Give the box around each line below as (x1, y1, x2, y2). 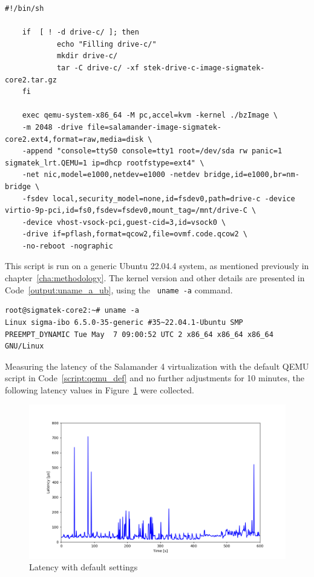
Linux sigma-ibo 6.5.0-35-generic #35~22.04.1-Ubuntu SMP (5, 318, 243, 327)
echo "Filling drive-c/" (56, 39, 157, 48)
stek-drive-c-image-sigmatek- (143, 63, 265, 72)
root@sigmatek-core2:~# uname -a (5, 306, 139, 315)
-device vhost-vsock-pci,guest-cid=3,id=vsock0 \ (22, 218, 226, 227)
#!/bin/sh (5, 4, 44, 13)
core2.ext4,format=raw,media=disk (5, 135, 144, 144)
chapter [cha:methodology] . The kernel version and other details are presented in (5, 272, 305, 284)
